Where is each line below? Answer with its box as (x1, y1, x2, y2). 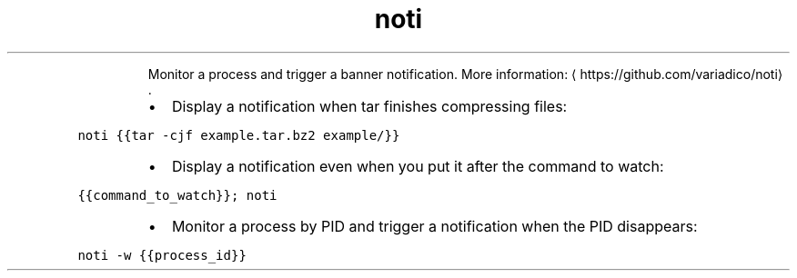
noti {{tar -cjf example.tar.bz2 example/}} (77, 127, 400, 143)
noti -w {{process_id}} (77, 247, 247, 263)
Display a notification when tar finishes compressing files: (171, 96, 568, 115)
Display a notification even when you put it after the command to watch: (171, 156, 664, 175)
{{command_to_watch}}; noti (77, 187, 277, 203)
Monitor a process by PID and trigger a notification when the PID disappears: (171, 216, 698, 235)
